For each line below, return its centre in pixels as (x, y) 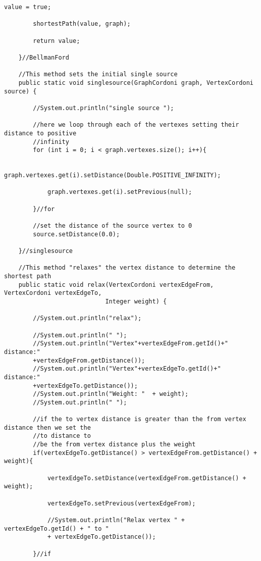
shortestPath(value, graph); (82, 24)
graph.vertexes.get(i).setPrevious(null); (120, 192)
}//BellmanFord (44, 57)
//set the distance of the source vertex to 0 (113, 226)
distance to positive (40, 133)
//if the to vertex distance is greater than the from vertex (140, 419)
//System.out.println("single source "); (103, 108)
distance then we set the (47, 427)
